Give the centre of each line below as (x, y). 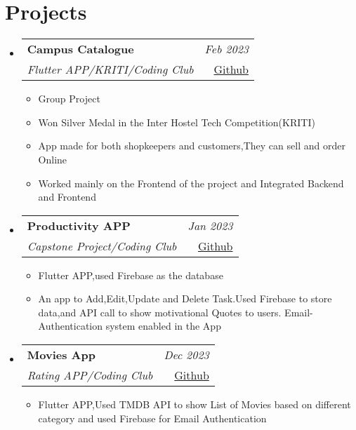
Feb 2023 (226, 49)
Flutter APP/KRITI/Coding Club (110, 69)
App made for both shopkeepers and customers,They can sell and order (192, 146)
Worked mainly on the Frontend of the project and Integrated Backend (191, 183)
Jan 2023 (210, 225)
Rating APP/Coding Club (90, 375)
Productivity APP (79, 225)
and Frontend (67, 197)
